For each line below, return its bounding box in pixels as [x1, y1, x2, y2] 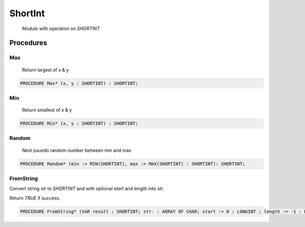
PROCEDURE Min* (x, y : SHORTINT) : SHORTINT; [20, 121, 138, 127]
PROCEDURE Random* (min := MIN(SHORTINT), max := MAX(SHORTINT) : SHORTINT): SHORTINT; [20, 161, 246, 166]
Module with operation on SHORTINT [22, 25, 100, 32]
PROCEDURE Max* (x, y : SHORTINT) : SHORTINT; [20, 80, 138, 86]
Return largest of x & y [22, 67, 69, 73]
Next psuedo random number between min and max [22, 147, 132, 153]
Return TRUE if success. [9, 195, 60, 201]
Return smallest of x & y [22, 107, 72, 113]
